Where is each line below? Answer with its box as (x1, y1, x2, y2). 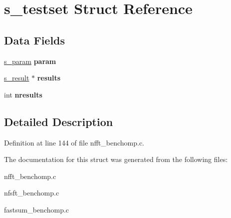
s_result (4, 72, 29, 83)
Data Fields (4, 32, 65, 47)
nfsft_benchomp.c (4, 187, 59, 198)
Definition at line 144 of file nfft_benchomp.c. (4, 137, 144, 147)
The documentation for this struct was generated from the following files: (4, 154, 228, 164)
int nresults (4, 89, 42, 99)
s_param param (4, 55, 56, 66)
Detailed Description (4, 113, 113, 129)
